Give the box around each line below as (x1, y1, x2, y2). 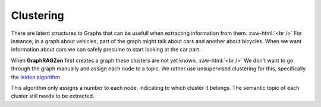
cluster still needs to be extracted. (11, 92, 95, 100)
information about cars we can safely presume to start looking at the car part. (11, 46, 201, 53)
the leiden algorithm (11, 73, 61, 80)
